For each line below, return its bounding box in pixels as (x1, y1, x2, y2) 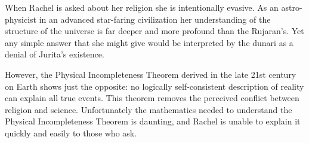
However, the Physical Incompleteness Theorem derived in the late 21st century (5, 68, 296, 80)
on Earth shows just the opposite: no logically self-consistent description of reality (5, 80, 304, 92)
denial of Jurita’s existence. (5, 48, 104, 60)
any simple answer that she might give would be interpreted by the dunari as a (5, 36, 293, 48)
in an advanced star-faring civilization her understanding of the (39, 13, 271, 25)
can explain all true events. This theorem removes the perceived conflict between (5, 92, 299, 104)
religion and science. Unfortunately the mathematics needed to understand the (5, 103, 292, 115)
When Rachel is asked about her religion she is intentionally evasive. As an (5, 1, 279, 13)
